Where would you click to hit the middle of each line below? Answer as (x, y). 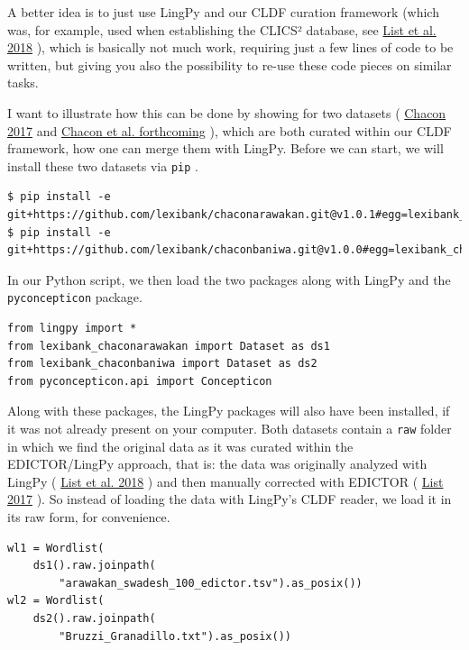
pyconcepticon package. (75, 297)
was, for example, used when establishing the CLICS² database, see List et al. (222, 29)
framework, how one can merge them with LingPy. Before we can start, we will (225, 148)
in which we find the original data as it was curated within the (180, 446)
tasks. (23, 82)
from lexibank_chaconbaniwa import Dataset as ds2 (162, 364)
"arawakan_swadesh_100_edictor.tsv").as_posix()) (211, 583)
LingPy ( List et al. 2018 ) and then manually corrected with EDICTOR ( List (225, 481)
